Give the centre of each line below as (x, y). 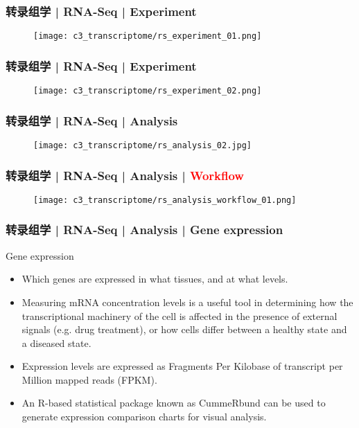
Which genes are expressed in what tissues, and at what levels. (155, 279)
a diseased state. (56, 342)
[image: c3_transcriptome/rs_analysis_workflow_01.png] (165, 200)
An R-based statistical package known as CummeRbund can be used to (174, 403)
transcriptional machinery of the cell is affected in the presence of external (179, 315)
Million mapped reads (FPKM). (89, 379)
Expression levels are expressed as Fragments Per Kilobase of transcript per (182, 366)
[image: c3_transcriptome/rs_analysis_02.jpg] (142, 145)
